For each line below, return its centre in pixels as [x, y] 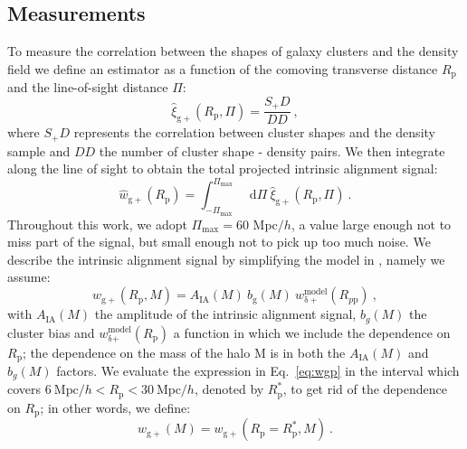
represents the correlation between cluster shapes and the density [254, 132]
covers [24, 389]
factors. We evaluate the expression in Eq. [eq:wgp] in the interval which [258, 370]
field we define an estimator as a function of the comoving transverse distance [223, 68]
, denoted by [229, 389]
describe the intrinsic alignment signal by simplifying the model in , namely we [226, 259]
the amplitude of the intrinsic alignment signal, [225, 314]
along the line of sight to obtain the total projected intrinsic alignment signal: [223, 168]
